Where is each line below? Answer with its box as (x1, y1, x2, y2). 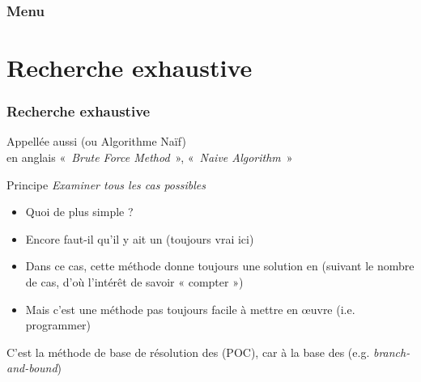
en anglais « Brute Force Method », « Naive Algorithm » (6, 149, 293, 166)
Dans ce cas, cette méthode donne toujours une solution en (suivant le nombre (25, 257, 415, 274)
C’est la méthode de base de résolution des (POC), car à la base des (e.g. (6, 343, 370, 360)
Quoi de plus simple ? (25, 203, 134, 220)
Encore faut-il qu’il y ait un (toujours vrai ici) (25, 230, 254, 247)
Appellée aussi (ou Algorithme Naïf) (6, 133, 186, 150)
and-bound (6, 359, 57, 376)
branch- (372, 343, 410, 360)
